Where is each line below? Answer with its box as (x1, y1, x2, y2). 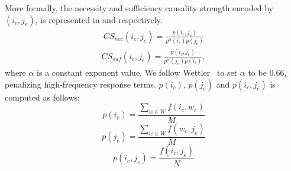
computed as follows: (5, 91, 80, 103)
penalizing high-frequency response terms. (5, 78, 156, 90)
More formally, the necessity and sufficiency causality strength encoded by (5, 2, 273, 14)
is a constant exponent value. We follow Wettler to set (37, 66, 238, 78)
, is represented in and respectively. (35, 13, 163, 25)
